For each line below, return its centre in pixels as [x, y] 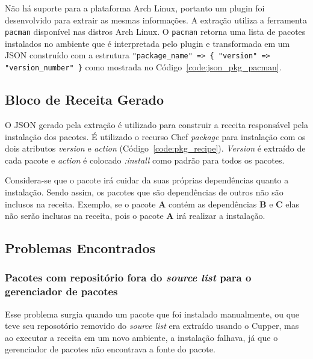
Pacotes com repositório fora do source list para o [128, 278]
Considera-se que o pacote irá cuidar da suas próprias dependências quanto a [147, 180]
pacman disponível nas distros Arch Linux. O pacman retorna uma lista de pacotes [155, 32]
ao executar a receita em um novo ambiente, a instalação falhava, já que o [141, 337]
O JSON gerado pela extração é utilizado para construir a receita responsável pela [156, 124]
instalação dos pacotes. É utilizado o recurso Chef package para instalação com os [155, 136]
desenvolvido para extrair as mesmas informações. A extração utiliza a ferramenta [156, 20]
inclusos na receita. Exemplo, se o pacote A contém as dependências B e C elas [152, 204]
